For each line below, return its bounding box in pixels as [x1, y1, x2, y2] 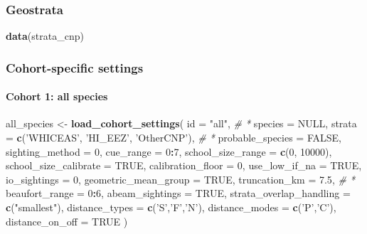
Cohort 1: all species [6, 89, 108, 104]
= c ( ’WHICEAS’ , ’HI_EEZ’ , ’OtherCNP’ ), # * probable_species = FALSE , [6, 130, 341, 145]
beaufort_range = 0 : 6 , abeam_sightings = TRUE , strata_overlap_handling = [6, 186, 351, 201]
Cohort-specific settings [6, 58, 144, 76]
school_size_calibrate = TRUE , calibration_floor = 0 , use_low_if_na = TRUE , [6, 158, 362, 173]
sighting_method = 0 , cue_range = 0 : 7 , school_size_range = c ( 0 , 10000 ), [6, 144, 332, 159]
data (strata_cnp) [6, 28, 84, 43]
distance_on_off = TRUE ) [6, 213, 128, 228]
